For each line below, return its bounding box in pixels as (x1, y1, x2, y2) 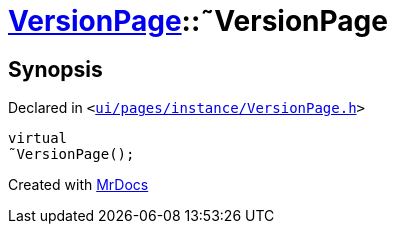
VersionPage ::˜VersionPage (8, 4, 388, 38)
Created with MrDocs (8, 176, 149, 194)
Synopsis (8, 56, 103, 82)
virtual (8, 130, 68, 147)
